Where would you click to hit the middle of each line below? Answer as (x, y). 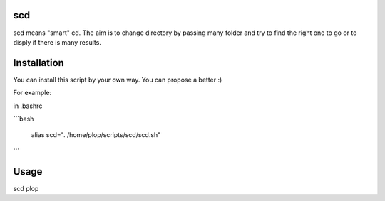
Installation (38, 63)
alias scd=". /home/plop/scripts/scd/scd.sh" (96, 135)
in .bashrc (28, 106)
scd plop (26, 188)
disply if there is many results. (57, 42)
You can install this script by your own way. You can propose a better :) (118, 80)
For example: (32, 93)
